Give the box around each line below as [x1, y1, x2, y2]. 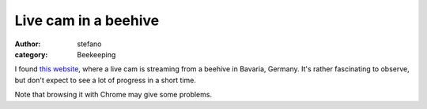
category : [14, 49, 48, 59]
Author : [14, 39, 41, 49]
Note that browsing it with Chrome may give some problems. [14, 90, 213, 100]
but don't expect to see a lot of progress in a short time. [14, 75, 197, 85]
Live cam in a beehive [14, 12, 160, 29]
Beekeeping [77, 49, 116, 59]
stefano [77, 39, 102, 49]
